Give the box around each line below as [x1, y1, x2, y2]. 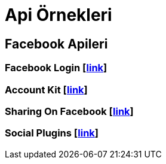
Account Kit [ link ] [5, 83, 88, 96]
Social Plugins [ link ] [5, 127, 99, 139]
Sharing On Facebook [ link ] [5, 105, 134, 117]
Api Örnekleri [5, 5, 112, 25]
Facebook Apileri [5, 36, 108, 51]
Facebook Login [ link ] [5, 62, 107, 74]
